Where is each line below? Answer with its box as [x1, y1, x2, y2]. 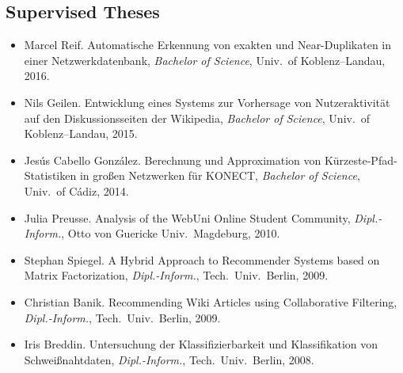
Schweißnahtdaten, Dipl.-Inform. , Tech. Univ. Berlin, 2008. [24, 351, 314, 367]
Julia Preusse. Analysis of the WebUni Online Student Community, [24, 209, 351, 226]
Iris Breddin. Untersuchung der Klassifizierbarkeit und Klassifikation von [24, 336, 378, 352]
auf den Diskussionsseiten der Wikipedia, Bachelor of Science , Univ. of [24, 109, 371, 126]
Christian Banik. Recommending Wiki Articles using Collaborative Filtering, [24, 293, 397, 310]
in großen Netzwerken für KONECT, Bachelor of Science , [79, 167, 360, 184]
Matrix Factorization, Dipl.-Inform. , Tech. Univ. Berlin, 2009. [24, 267, 329, 284]
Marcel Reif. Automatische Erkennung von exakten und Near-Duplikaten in [24, 36, 391, 53]
